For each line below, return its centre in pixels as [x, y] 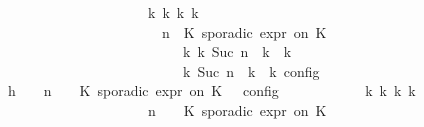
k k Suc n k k [237, 51]
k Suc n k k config [251, 70]
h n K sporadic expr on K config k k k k [211, 90]
